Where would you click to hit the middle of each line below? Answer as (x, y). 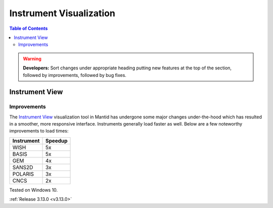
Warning (32, 59)
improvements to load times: (39, 131)
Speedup (56, 141)
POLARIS (23, 174)
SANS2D (23, 167)
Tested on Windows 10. (34, 190)
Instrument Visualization (62, 13)
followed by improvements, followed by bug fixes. (75, 75)
